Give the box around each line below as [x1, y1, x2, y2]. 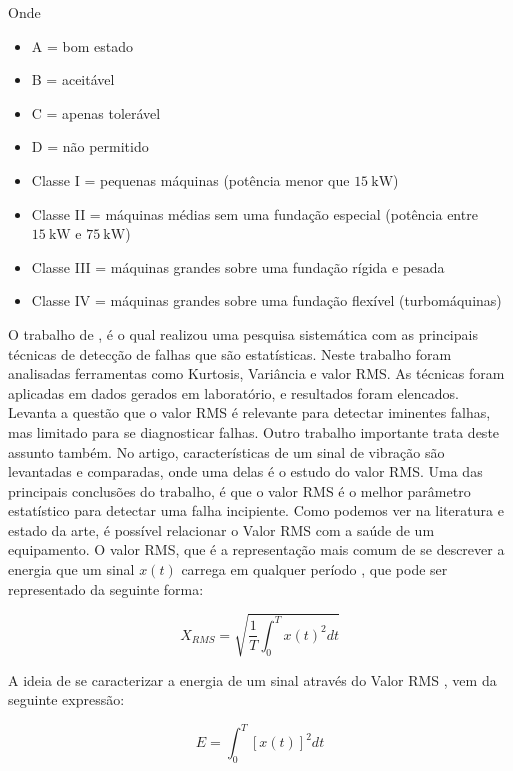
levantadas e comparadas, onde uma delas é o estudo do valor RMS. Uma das [8, 461, 483, 482]
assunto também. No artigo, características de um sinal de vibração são [8, 441, 445, 462]
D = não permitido [31, 136, 149, 157]
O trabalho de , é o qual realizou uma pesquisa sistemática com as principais [8, 323, 478, 344]
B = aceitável [31, 69, 115, 90]
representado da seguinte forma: [8, 578, 204, 599]
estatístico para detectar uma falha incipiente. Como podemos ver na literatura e [8, 500, 504, 521]
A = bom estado [31, 35, 133, 56]
